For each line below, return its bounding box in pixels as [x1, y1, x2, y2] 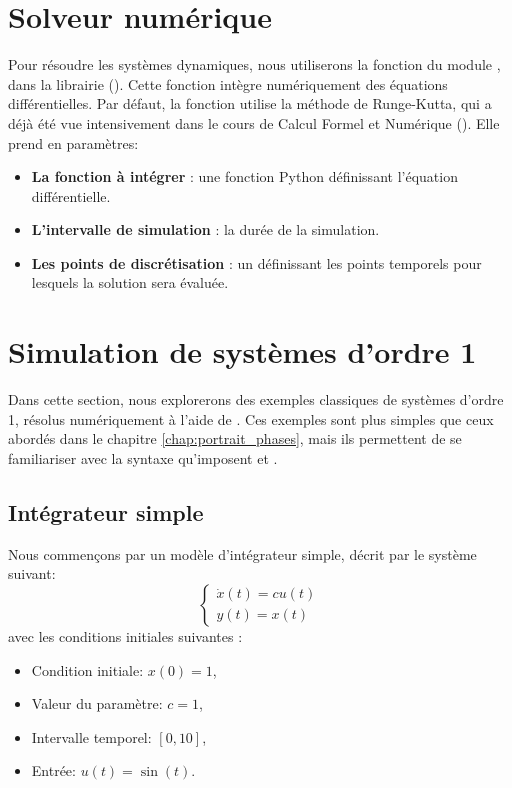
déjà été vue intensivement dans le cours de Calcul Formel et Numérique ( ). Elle [8, 112, 500, 133]
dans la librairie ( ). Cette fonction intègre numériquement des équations [8, 73, 448, 94]
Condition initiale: [31, 659, 144, 680]
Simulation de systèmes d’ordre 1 [8, 331, 477, 372]
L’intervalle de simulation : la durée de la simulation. [31, 219, 380, 240]
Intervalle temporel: [31, 726, 152, 747]
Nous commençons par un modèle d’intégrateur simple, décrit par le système [8, 543, 477, 564]
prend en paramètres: [8, 132, 139, 153]
